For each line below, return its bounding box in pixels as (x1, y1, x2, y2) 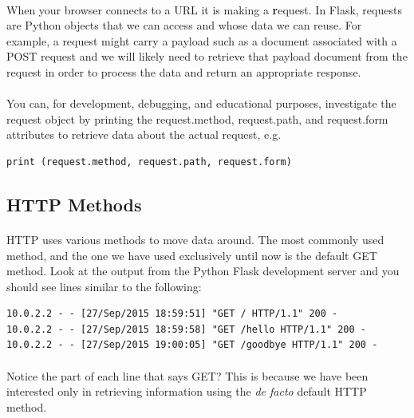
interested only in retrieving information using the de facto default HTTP (6, 383, 367, 400)
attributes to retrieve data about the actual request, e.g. (6, 126, 282, 143)
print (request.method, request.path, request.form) (6, 156, 292, 168)
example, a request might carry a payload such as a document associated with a (6, 32, 397, 49)
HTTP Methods (6, 191, 142, 216)
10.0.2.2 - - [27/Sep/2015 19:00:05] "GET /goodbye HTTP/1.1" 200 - (6, 339, 378, 351)
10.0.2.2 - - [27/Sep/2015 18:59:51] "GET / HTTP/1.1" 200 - (6, 308, 338, 320)
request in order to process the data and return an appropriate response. (6, 63, 361, 80)
